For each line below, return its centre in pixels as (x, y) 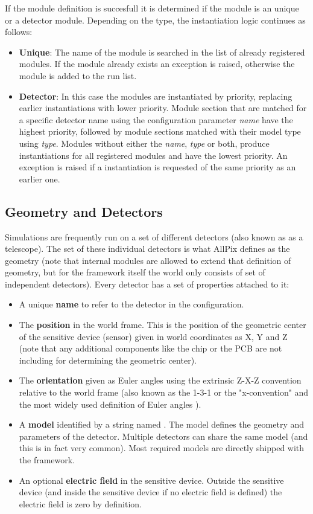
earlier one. (40, 178)
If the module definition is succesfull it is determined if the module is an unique (152, 8)
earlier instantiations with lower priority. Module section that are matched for (163, 108)
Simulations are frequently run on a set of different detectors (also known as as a (154, 236)
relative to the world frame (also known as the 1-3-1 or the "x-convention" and (164, 392)
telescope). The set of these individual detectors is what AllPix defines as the (147, 249)
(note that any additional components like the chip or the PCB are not (150, 348)
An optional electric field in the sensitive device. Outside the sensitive (151, 480)
